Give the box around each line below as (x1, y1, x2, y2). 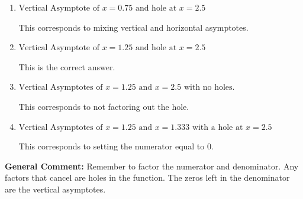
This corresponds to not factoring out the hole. (18, 100, 189, 112)
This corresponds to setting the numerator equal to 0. (18, 140, 214, 152)
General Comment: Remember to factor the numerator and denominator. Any (5, 159, 299, 172)
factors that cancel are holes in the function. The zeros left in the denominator (5, 171, 290, 184)
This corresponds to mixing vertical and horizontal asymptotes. (18, 21, 249, 33)
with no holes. (183, 83, 235, 92)
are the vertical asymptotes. (5, 182, 106, 195)
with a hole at (192, 123, 243, 132)
